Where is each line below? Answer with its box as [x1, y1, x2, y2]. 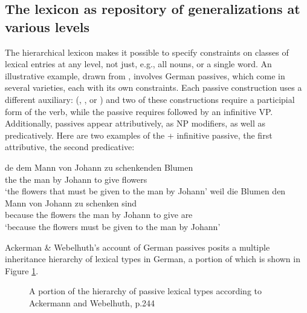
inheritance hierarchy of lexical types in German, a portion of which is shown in [5, 252, 300, 265]
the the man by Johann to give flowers [5, 173, 147, 185]
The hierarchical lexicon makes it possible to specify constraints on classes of [5, 45, 289, 58]
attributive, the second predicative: [5, 140, 135, 153]
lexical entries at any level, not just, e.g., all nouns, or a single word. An [5, 58, 272, 70]
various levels [5, 17, 90, 36]
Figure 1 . [5, 264, 39, 277]
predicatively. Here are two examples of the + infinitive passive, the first [5, 128, 273, 141]
